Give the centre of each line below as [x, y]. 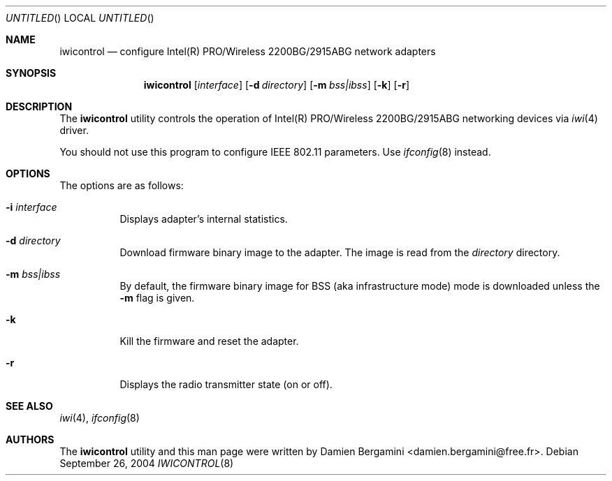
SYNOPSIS [31, 73]
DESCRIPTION [39, 106]
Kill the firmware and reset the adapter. [209, 341]
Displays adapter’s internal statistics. [204, 219]
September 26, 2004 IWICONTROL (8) [147, 463]
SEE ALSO [29, 406]
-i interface [31, 207]
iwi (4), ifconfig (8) [100, 418]
